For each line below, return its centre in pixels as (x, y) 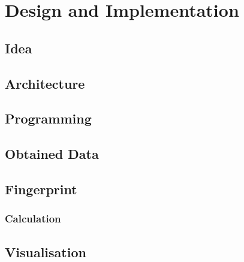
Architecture (45, 83)
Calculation (33, 219)
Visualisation (46, 252)
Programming (48, 118)
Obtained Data (52, 154)
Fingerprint (41, 189)
